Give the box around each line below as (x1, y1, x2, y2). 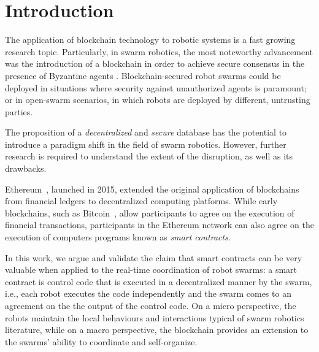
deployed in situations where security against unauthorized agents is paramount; (5, 81, 307, 94)
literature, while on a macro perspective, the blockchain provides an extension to (5, 323, 309, 336)
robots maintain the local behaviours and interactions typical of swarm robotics (5, 311, 304, 324)
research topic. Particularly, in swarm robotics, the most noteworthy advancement (5, 45, 313, 58)
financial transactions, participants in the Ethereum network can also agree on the (5, 218, 314, 231)
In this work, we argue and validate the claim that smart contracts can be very (5, 251, 302, 264)
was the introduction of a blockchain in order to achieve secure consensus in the (5, 57, 305, 70)
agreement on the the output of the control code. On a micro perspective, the (5, 299, 296, 312)
